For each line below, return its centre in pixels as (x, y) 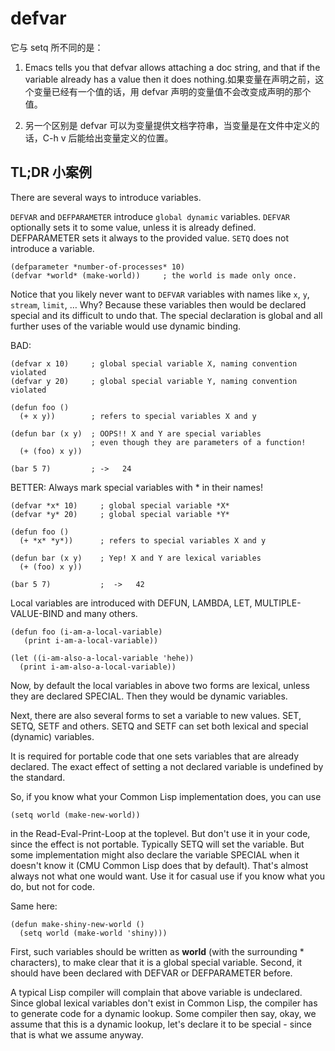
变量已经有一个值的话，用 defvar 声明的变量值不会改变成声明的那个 (172, 91)
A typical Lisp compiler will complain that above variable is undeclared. (156, 992)
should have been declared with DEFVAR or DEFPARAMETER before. (151, 973)
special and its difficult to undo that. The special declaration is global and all (166, 315)
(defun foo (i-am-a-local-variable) (86, 632)
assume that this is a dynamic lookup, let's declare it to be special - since (161, 1024)
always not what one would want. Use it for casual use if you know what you (167, 876)
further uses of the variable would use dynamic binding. (126, 326)
